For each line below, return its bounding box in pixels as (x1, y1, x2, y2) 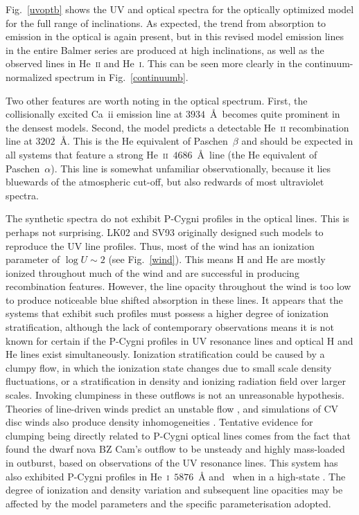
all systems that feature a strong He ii (6, 147, 168, 161)
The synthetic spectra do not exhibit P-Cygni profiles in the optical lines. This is (6, 211, 349, 226)
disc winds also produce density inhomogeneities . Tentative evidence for (6, 415, 313, 429)
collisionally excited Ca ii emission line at (6, 107, 183, 121)
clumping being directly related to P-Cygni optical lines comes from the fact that (6, 428, 351, 442)
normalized (6, 69, 52, 84)
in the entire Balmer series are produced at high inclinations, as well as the (6, 42, 324, 57)
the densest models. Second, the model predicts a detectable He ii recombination (6, 120, 349, 134)
